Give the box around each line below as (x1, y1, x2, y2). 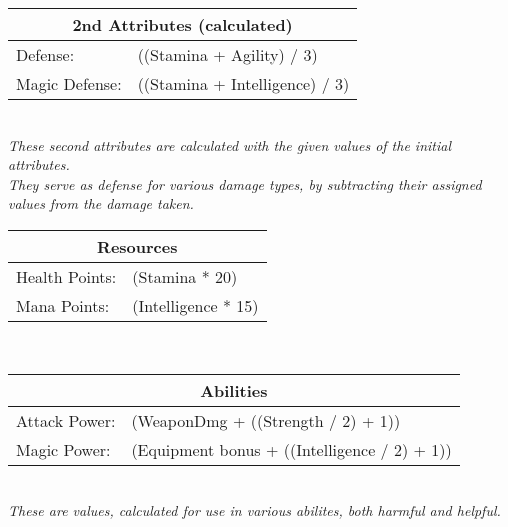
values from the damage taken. (8, 193, 194, 214)
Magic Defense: (16, 72, 122, 95)
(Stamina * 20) (132, 264, 238, 288)
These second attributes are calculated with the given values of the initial (8, 134, 452, 155)
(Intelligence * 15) (132, 293, 259, 317)
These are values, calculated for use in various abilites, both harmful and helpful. (8, 500, 501, 521)
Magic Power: (16, 437, 111, 461)
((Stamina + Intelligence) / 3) (137, 72, 350, 95)
